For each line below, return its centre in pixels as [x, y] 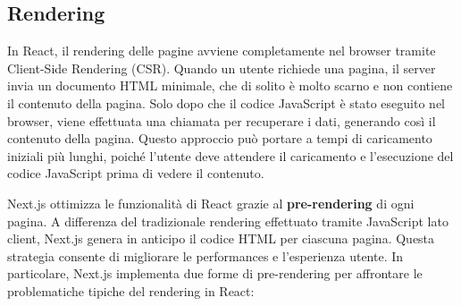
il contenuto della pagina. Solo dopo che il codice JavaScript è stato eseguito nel [226, 102]
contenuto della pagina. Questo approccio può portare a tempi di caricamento [220, 138]
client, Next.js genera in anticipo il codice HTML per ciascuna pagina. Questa [221, 238]
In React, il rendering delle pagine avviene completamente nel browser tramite [222, 51]
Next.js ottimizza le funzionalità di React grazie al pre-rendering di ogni [211, 203]
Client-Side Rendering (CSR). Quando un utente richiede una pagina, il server [222, 68]
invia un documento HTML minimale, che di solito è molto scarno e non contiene [230, 85]
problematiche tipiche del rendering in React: [131, 290]
